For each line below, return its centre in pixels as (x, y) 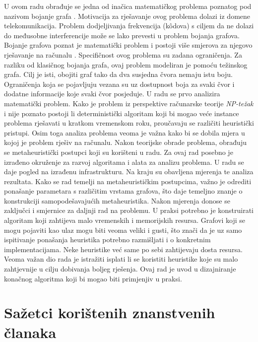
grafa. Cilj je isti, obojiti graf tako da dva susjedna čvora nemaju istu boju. (118, 74)
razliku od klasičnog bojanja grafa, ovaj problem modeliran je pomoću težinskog (126, 64)
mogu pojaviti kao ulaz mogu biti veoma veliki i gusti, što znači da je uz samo (123, 230)
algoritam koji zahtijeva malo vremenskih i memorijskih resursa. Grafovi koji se (125, 220)
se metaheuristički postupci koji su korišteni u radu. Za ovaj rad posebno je (119, 152)
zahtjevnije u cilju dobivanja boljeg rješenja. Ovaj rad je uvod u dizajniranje (120, 269)
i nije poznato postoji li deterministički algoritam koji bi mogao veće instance (122, 113)
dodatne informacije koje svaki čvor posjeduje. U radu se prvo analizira (112, 94)
